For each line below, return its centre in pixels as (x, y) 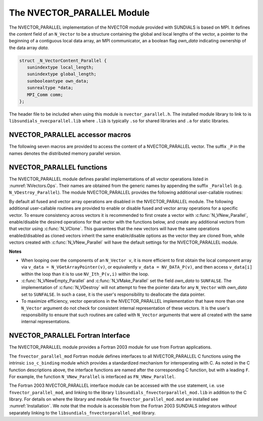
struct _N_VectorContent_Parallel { (63, 60)
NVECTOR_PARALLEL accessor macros (70, 135)
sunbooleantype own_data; (58, 81)
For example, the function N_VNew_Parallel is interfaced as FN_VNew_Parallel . (92, 376)
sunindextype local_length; (61, 67)
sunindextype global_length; (62, 74)
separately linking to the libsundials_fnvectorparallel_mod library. (82, 413)
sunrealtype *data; (50, 88)
